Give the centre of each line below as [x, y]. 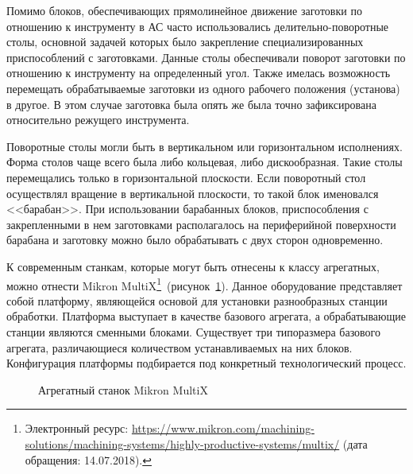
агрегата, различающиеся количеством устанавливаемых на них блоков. [179, 347]
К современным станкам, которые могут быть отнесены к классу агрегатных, [193, 266]
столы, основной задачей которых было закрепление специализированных [185, 42]
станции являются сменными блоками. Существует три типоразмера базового [194, 331]
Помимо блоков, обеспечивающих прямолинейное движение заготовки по [184, 10]
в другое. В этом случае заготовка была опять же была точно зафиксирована [191, 104]
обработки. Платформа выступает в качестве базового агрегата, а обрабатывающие [206, 316]
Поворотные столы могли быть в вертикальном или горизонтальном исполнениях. [205, 146]
